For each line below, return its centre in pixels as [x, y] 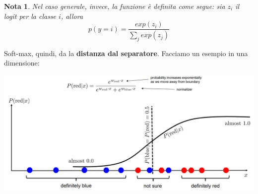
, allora [72, 16]
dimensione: [22, 63]
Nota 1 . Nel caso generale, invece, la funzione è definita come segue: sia [115, 6]
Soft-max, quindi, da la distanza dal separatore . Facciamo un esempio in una [126, 53]
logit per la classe [30, 16]
